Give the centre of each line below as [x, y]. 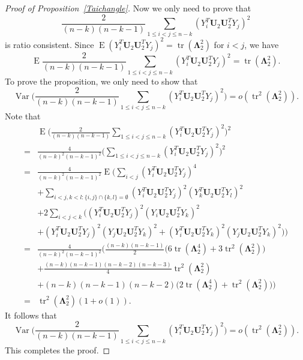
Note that [23, 116]
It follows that [31, 315]
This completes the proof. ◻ [58, 350]
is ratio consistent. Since [49, 44]
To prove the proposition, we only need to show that [101, 81]
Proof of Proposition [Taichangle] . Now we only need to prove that [128, 8]
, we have [262, 44]
